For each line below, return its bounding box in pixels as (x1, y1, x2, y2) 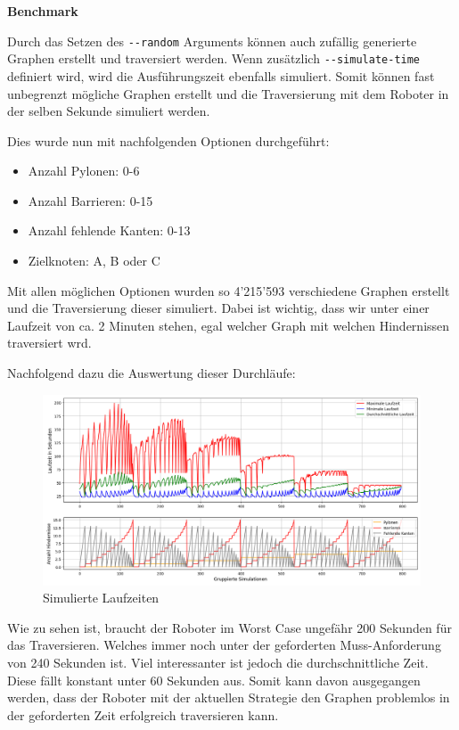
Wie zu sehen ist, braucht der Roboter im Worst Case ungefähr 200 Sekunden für (7, 618, 452, 636)
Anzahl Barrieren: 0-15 (28, 191, 153, 209)
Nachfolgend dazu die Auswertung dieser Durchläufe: (7, 364, 296, 382)
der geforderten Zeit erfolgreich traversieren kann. (7, 705, 279, 724)
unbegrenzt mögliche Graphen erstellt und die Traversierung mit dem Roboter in (7, 84, 449, 103)
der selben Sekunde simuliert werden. (7, 102, 210, 120)
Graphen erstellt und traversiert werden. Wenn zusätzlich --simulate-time (7, 49, 421, 68)
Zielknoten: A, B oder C (28, 251, 160, 270)
